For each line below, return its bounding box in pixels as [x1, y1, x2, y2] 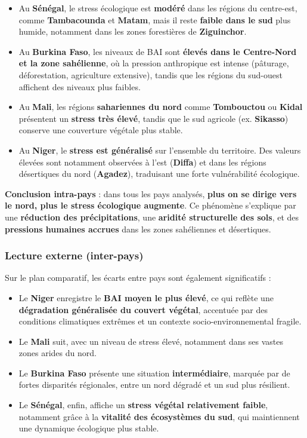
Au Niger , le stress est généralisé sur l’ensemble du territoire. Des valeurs [18, 143, 301, 156]
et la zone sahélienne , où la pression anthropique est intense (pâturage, [18, 57, 289, 69]
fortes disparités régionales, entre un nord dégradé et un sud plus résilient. [18, 378, 290, 391]
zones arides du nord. [18, 347, 97, 359]
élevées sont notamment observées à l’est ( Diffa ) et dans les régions [18, 155, 266, 168]
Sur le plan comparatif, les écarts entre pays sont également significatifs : [5, 271, 271, 284]
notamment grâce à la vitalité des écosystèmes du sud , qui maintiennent [18, 410, 300, 422]
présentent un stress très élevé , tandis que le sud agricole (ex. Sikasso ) [18, 112, 289, 124]
